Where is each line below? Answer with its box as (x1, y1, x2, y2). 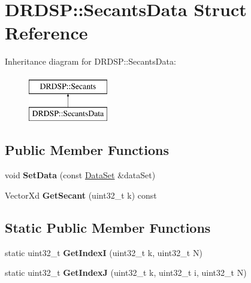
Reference (5, 20, 88, 45)
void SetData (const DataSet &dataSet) (5, 169, 156, 181)
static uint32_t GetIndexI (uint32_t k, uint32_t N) (5, 246, 202, 258)
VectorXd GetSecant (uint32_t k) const (5, 188, 157, 201)
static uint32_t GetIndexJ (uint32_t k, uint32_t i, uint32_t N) (5, 266, 247, 279)
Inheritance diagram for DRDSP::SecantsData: (5, 55, 176, 68)
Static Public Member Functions (5, 218, 211, 236)
